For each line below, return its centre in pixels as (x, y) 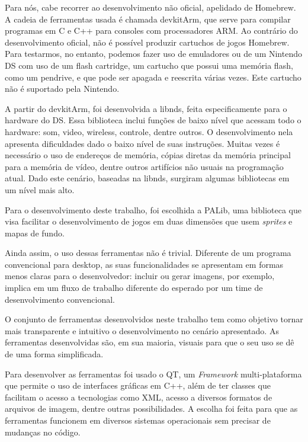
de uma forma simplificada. (54, 354)
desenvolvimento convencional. (60, 299)
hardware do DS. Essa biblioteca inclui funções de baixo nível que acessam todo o (153, 120)
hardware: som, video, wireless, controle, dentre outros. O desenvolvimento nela (149, 131)
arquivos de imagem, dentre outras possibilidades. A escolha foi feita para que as (151, 409)
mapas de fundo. (35, 233)
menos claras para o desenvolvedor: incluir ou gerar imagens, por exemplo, (140, 276)
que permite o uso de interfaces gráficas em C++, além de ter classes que (138, 385)
